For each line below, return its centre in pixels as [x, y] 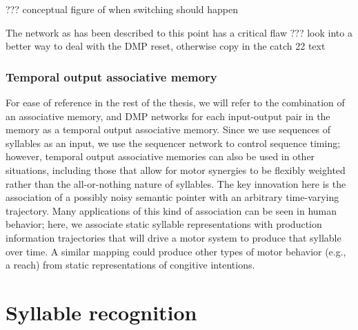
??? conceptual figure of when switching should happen [122, 9]
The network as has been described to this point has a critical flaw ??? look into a [179, 32]
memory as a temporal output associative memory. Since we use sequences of [168, 129]
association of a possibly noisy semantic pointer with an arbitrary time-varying [172, 197]
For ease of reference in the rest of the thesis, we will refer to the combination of [175, 102]
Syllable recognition [101, 312]
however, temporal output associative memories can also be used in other [160, 156]
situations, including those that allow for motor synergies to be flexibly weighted [176, 169]
